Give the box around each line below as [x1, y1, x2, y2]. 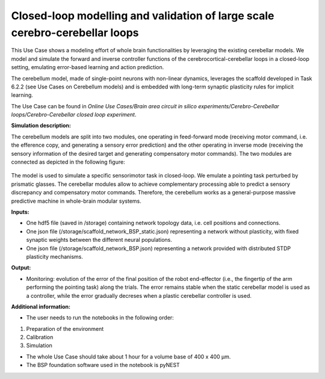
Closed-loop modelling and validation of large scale [11, 9, 274, 22]
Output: [11, 264, 31, 271]
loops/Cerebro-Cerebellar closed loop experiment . [11, 111, 137, 119]
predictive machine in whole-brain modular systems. [11, 197, 141, 205]
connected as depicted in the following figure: [11, 158, 126, 165]
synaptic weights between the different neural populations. [26, 236, 173, 244]
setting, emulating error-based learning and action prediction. [11, 64, 164, 71]
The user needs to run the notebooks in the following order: [26, 314, 174, 321]
